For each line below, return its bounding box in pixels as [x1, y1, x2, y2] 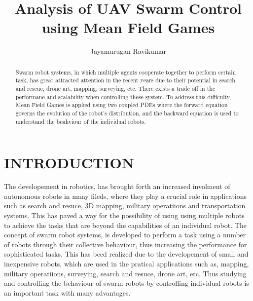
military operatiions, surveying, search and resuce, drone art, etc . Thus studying [4, 268, 247, 278]
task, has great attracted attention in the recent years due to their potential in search [15, 76, 235, 84]
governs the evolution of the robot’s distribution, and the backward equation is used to [15, 109, 239, 117]
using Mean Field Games [41, 17, 215, 38]
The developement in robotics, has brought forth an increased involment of [4, 181, 230, 191]
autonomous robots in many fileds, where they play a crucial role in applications [4, 190, 247, 201]
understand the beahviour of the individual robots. [15, 117, 146, 125]
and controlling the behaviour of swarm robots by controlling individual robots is [4, 278, 249, 288]
